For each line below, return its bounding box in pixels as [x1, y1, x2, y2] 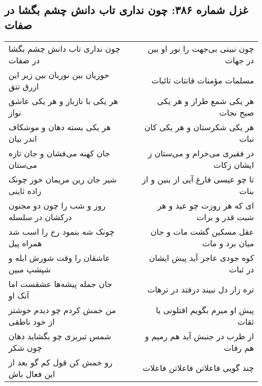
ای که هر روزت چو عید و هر [157, 199, 254, 211]
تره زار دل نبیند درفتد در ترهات [147, 283, 254, 296]
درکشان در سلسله [9, 211, 72, 223]
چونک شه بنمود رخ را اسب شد [9, 225, 115, 237]
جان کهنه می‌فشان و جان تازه [9, 147, 110, 159]
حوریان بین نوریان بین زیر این [9, 68, 110, 80]
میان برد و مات [202, 237, 254, 249]
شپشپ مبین [9, 263, 51, 275]
